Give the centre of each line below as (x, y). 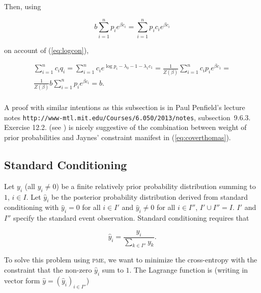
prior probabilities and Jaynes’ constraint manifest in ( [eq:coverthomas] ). (118, 137)
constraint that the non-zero (48, 270)
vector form (22, 280)
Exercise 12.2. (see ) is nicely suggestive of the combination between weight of (125, 127)
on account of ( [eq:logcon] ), (47, 50)
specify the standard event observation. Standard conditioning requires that (131, 218)
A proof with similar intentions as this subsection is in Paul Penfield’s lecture (125, 107)
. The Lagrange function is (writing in (189, 270)
